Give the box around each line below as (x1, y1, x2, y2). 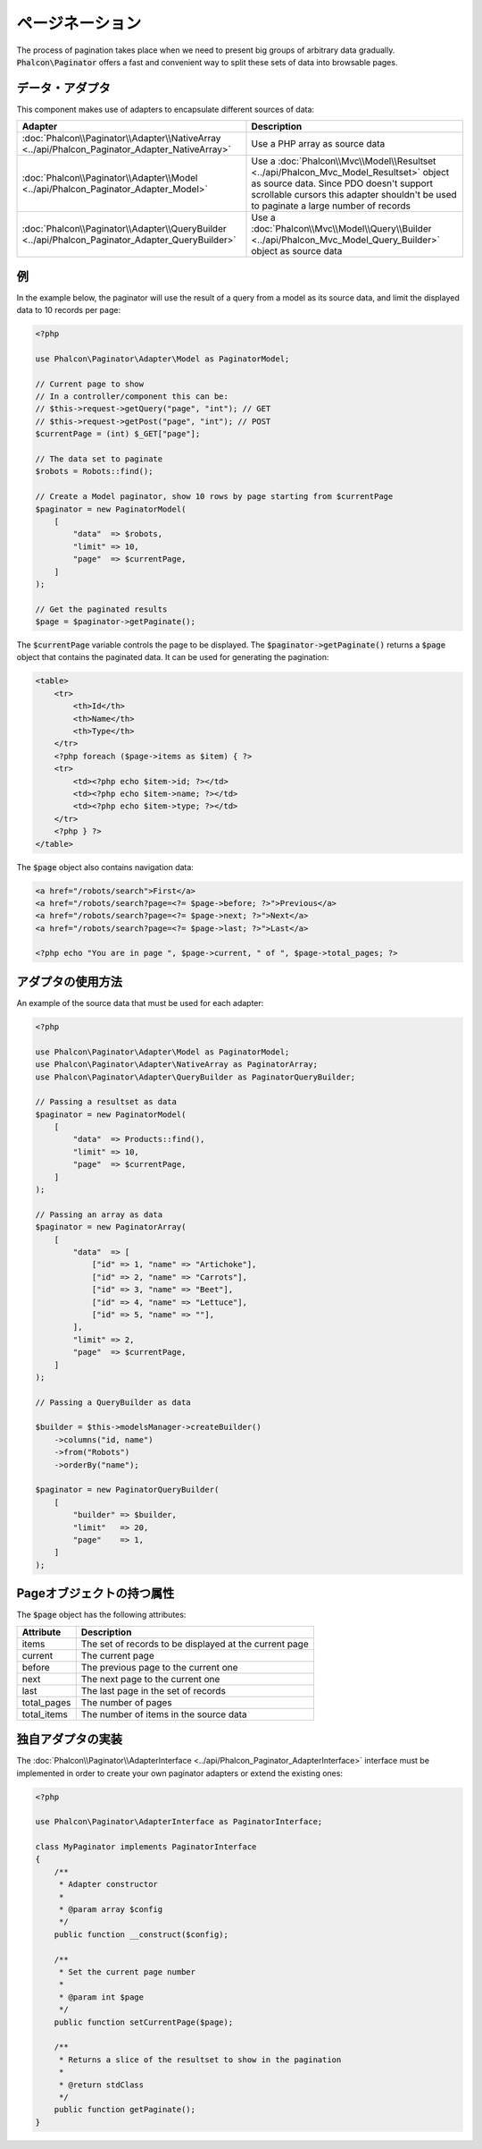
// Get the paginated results (35, 604, 168, 614)
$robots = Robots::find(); (35, 466, 154, 477)
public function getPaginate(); (54, 2104, 196, 2115)
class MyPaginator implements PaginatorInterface (35, 1842, 257, 1852)
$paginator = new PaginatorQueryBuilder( (35, 1485, 220, 1495)
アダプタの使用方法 (16, 974, 122, 989)
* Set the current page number (58, 1967, 196, 1976)
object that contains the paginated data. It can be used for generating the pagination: (16, 652, 329, 663)
